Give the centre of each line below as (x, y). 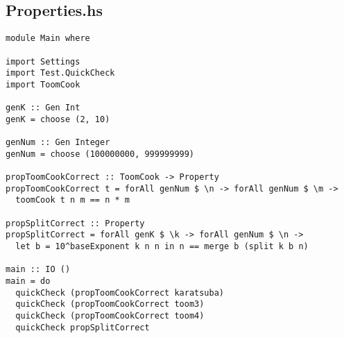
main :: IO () (38, 270)
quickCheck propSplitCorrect (83, 327)
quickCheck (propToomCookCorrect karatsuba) (120, 293)
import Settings (43, 61)
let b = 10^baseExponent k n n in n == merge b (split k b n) (162, 247)
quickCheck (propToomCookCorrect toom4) (110, 315)
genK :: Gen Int (43, 108)
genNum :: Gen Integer (58, 143)
